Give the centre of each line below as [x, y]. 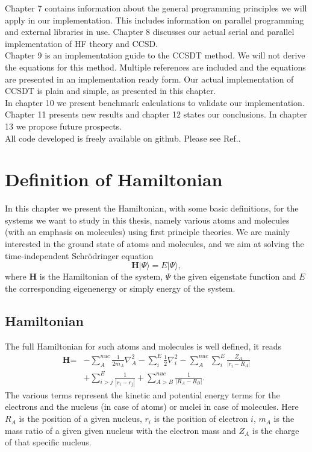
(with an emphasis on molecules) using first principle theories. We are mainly [148, 232]
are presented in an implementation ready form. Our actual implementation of [149, 79]
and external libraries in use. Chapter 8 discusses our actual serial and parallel [150, 32]
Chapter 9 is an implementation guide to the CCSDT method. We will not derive [155, 55]
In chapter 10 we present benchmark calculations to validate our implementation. [155, 102]
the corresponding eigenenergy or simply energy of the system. [120, 288]
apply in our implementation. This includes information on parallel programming [154, 20]
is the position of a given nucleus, [80, 419]
